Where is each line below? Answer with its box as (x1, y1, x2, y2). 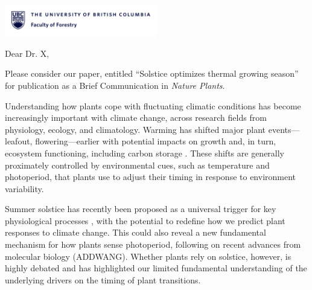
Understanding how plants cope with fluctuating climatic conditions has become (5, 99, 301, 112)
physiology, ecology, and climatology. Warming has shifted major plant (5, 123, 266, 135)
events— (268, 123, 300, 135)
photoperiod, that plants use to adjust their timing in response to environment (5, 170, 296, 183)
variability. (5, 182, 44, 195)
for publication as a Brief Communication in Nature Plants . (5, 79, 225, 91)
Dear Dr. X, (5, 47, 49, 59)
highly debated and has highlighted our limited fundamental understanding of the (5, 262, 307, 274)
